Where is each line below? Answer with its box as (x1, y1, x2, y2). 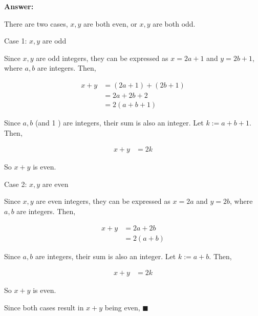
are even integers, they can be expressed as (36, 196, 170, 206)
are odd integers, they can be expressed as (36, 52, 168, 63)
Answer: (4, 1, 34, 11)
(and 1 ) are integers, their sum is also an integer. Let (35, 117, 204, 128)
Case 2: (4, 178, 27, 189)
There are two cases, (4, 18, 68, 29)
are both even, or (83, 18, 137, 29)
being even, (104, 302, 140, 312)
